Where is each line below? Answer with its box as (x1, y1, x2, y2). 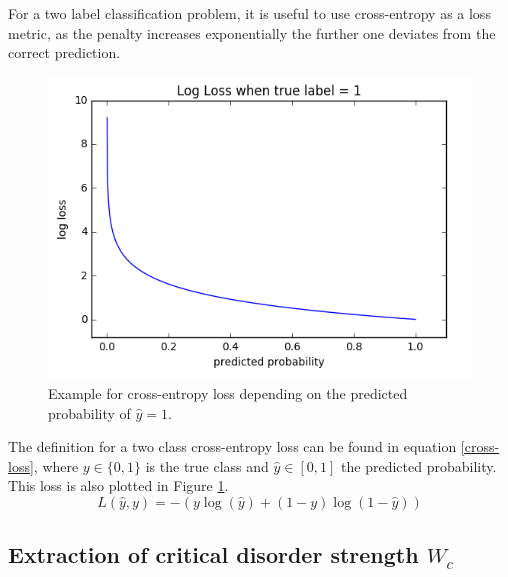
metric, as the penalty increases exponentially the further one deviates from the (8, 22, 496, 43)
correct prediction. (8, 42, 121, 63)
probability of (48, 402, 131, 423)
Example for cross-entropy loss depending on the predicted (48, 383, 408, 404)
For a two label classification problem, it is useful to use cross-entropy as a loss (8, 3, 491, 23)
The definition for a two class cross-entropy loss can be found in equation (8, 436, 457, 457)
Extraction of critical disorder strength (8, 539, 419, 570)
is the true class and (145, 455, 269, 476)
